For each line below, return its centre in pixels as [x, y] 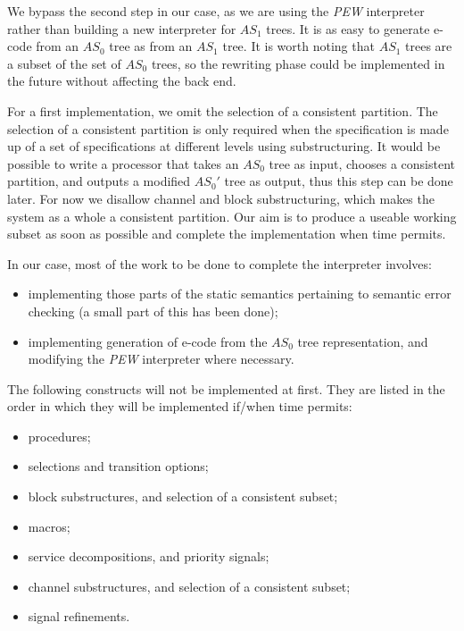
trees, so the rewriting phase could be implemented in [298, 63]
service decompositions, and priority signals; [149, 556]
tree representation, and [363, 341]
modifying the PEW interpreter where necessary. [161, 359]
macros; [49, 526]
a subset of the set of [64, 63]
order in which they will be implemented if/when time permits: [180, 406]
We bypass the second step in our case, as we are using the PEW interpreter [216, 11]
